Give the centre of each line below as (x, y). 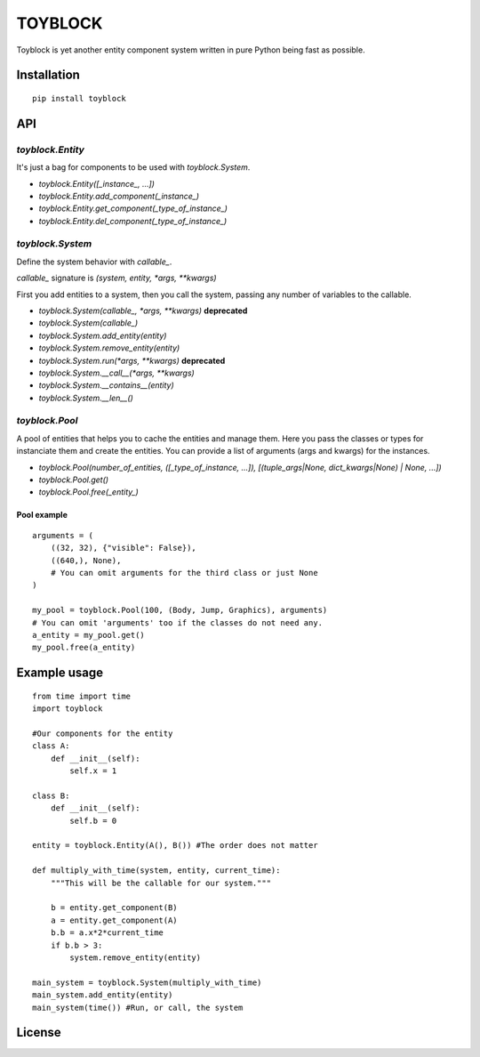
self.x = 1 (93, 771)
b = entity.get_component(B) (114, 908)
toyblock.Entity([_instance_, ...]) (97, 183)
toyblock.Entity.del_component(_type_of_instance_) (133, 221)
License (39, 1033)
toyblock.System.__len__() (86, 398)
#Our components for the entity (103, 733)
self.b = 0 (93, 820)
